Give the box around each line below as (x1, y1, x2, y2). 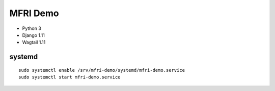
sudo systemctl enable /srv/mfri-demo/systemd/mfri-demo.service (18, 67, 185, 73)
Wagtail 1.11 (22, 39, 46, 45)
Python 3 (22, 25, 42, 31)
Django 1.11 (22, 32, 45, 38)
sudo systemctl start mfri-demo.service (18, 74, 121, 80)
